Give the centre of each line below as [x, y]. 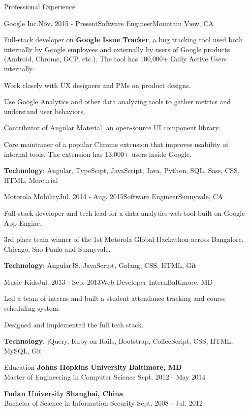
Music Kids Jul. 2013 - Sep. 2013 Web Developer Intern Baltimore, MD [109, 281]
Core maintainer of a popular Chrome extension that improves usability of [116, 144]
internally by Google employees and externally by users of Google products [117, 49]
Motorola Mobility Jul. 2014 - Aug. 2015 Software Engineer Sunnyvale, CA [114, 196]
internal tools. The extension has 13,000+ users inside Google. [98, 154]
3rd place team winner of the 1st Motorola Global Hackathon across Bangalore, [124, 239]
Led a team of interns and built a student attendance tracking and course [115, 298]
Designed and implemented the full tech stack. [74, 324]
